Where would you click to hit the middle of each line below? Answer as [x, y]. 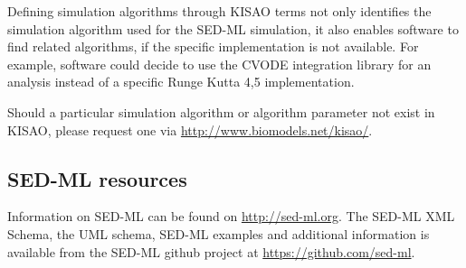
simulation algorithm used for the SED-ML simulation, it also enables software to [233, 28]
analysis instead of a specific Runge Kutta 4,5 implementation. [181, 82]
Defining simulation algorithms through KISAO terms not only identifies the [219, 11]
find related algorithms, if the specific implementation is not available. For [213, 46]
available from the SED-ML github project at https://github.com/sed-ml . [211, 251]
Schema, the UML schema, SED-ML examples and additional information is [219, 233]
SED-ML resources [97, 178]
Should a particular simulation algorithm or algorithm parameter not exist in [221, 111]
